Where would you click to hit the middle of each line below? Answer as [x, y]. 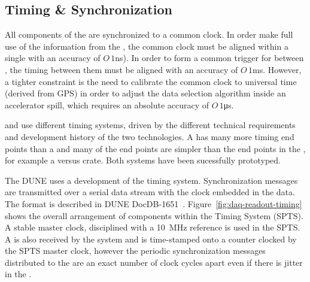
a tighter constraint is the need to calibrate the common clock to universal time [151, 81]
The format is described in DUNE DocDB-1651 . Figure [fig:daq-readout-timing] [154, 203]
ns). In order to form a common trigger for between [209, 58]
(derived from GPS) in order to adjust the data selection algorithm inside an [145, 93]
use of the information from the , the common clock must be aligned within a [147, 46]
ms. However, [277, 69]
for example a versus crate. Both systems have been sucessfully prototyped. [143, 160]
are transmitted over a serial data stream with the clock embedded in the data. [150, 192]
